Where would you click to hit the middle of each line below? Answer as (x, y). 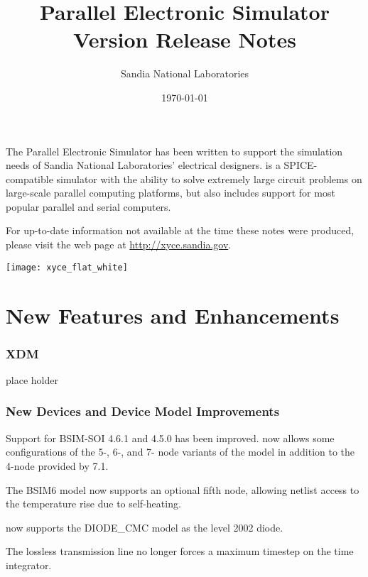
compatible (29, 178)
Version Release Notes (185, 39)
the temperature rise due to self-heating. (93, 504)
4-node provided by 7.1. (57, 465)
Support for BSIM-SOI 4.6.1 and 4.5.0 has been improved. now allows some (170, 438)
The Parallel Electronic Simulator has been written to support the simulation (174, 151)
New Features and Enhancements (173, 315)
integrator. (29, 565)
